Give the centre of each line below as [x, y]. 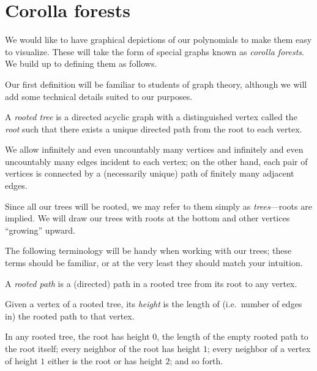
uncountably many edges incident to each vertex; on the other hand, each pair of [156, 161]
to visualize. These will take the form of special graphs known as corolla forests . [155, 51]
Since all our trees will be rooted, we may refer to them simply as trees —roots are [158, 206]
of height [21, 360]
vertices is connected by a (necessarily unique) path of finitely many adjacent [150, 173]
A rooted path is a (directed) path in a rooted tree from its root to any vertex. [151, 283]
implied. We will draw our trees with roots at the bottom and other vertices [147, 218]
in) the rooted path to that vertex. [70, 316]
